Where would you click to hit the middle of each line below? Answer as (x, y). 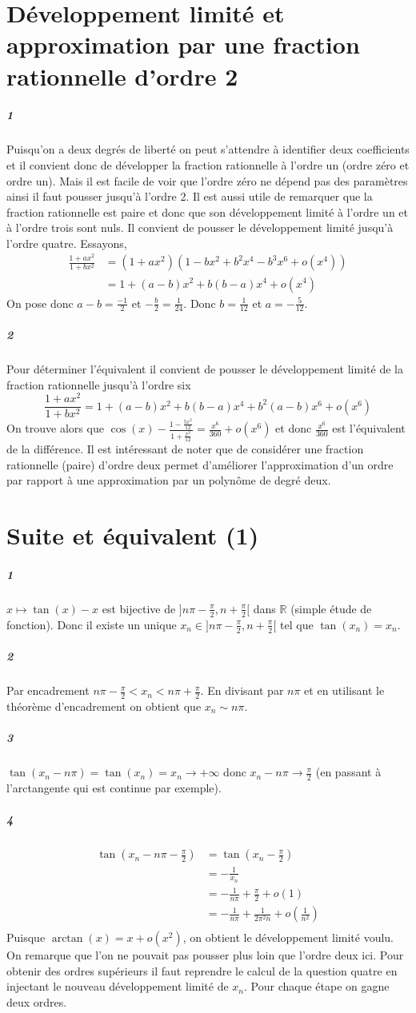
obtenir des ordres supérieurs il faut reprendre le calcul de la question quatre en (202, 970)
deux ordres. (37, 1002)
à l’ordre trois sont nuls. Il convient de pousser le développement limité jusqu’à (200, 227)
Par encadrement (48, 690)
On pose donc (40, 303)
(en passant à (348, 772)
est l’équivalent (369, 428)
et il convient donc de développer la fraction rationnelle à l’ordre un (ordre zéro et (208, 164)
